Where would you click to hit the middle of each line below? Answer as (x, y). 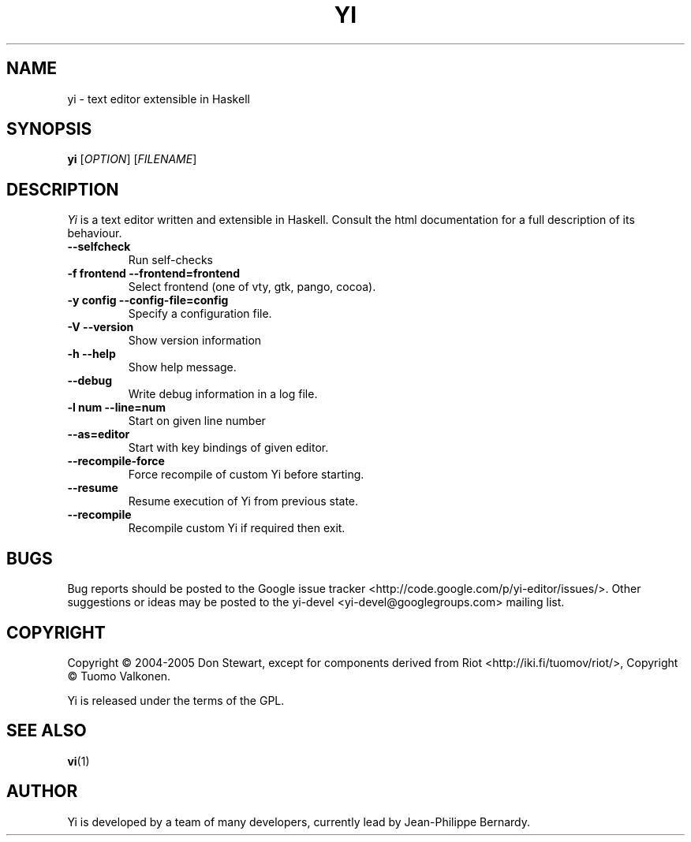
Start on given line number (197, 421)
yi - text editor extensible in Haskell (159, 99)
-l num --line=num (117, 408)
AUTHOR (42, 792)
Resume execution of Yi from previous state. (243, 501)
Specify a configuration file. (200, 314)
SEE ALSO (47, 731)
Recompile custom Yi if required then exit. (237, 528)
